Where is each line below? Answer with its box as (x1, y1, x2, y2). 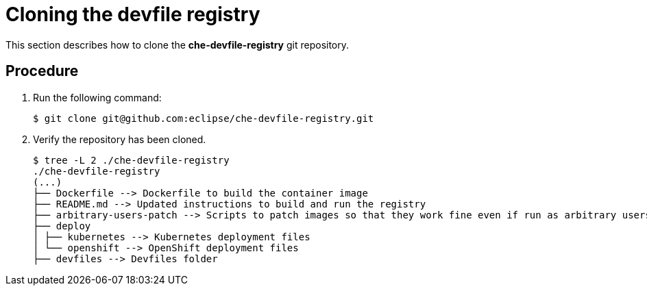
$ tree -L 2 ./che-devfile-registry (33, 154, 230, 166)
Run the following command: (33, 91, 162, 103)
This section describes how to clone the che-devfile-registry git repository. (5, 38, 350, 51)
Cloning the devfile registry (5, 3, 260, 26)
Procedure (5, 62, 79, 80)
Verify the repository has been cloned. (33, 133, 206, 145)
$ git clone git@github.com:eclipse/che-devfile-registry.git (33, 112, 374, 124)
